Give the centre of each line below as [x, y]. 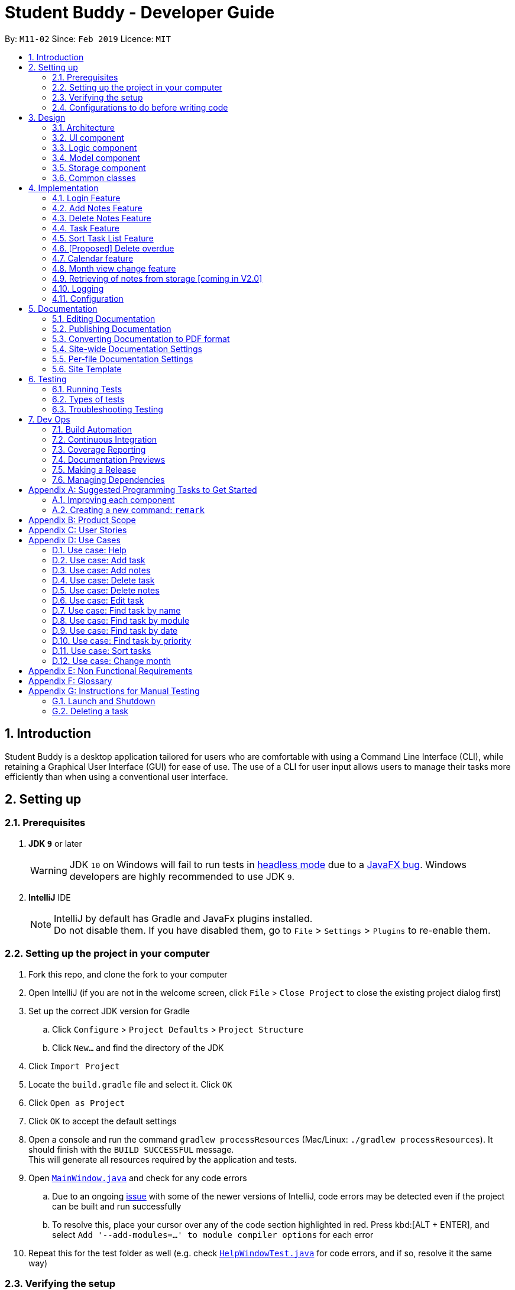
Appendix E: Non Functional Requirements [111, 670]
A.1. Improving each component [114, 499]
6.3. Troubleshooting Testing [108, 409]
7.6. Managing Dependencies [108, 479]
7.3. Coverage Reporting [99, 449]
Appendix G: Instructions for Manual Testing [114, 691]
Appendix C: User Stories [78, 530]
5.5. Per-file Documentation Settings [123, 359]
